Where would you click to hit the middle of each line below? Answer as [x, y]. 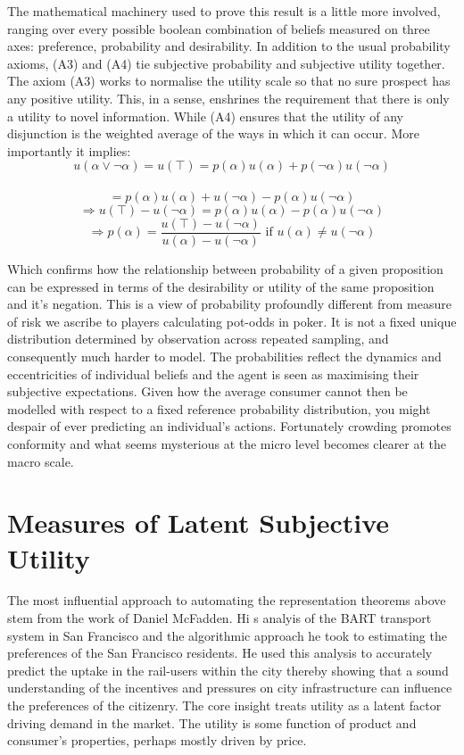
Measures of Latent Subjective [199, 523]
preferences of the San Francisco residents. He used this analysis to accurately [220, 653]
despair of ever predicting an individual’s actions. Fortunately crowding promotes [229, 426]
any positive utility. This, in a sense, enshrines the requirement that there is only [228, 98]
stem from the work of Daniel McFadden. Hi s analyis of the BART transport [220, 618]
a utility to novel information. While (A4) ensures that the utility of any [205, 116]
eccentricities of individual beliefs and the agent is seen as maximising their [213, 373]
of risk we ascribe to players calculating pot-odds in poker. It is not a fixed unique [232, 321]
